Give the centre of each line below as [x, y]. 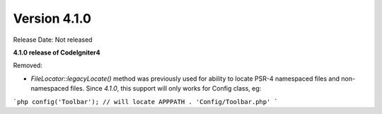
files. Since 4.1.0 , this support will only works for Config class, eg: [166, 89]
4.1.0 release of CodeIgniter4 [57, 52]
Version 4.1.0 [52, 18]
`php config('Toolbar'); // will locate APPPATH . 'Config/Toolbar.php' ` [146, 102]
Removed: [28, 65]
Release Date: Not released [53, 40]
